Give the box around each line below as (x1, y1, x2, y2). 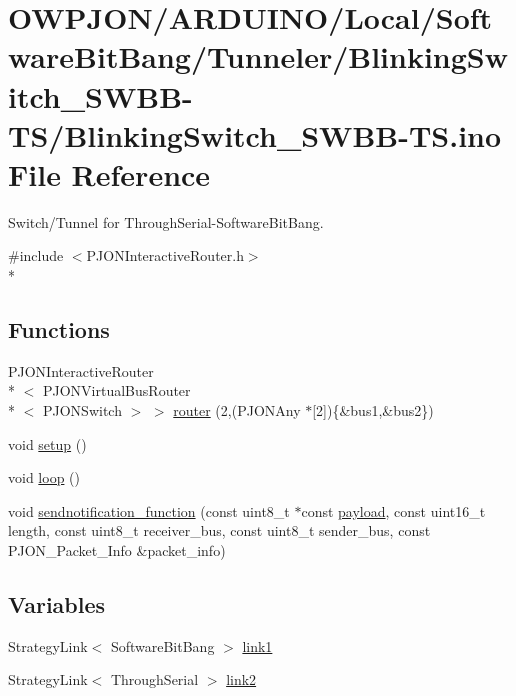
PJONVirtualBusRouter (42, 380, 191, 401)
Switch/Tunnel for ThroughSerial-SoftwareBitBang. (8, 211, 324, 232)
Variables (8, 589, 106, 619)
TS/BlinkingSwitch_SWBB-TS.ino (8, 114, 502, 155)
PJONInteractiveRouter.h (86, 245, 244, 266)
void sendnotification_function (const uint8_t (8, 500, 290, 521)
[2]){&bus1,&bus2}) (312, 400, 434, 421)
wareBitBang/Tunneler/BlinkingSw (8, 36, 508, 77)
